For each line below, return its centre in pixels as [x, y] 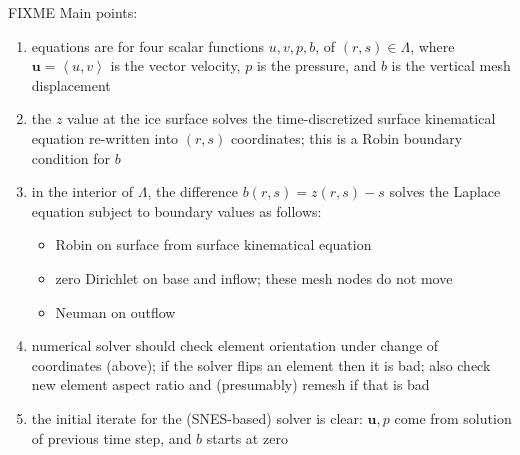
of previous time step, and [111, 437]
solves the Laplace [445, 191]
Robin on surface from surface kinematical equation [213, 244]
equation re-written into [105, 137]
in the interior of [82, 191]
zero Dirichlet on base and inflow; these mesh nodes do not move [254, 277]
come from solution [453, 417]
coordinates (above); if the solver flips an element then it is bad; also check [261, 364]
